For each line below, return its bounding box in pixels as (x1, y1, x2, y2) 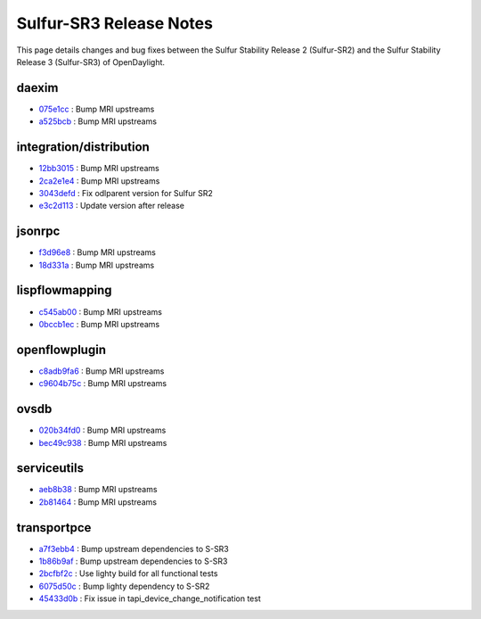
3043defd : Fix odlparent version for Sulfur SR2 (38, 187, 213, 198)
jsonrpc (16, 224, 61, 239)
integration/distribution (16, 139, 151, 155)
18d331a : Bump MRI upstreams (38, 260, 155, 270)
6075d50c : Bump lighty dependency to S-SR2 (38, 581, 210, 591)
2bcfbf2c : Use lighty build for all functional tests (38, 568, 218, 579)
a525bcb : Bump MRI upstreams (38, 116, 158, 127)
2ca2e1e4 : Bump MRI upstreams (38, 175, 160, 186)
